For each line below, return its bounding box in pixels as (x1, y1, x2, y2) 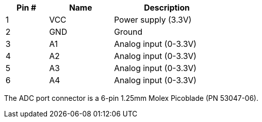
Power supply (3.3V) (114, 15, 192, 25)
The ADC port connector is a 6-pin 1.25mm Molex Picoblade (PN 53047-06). (4, 94, 258, 102)
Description (144, 3, 190, 13)
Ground (114, 27, 142, 37)
